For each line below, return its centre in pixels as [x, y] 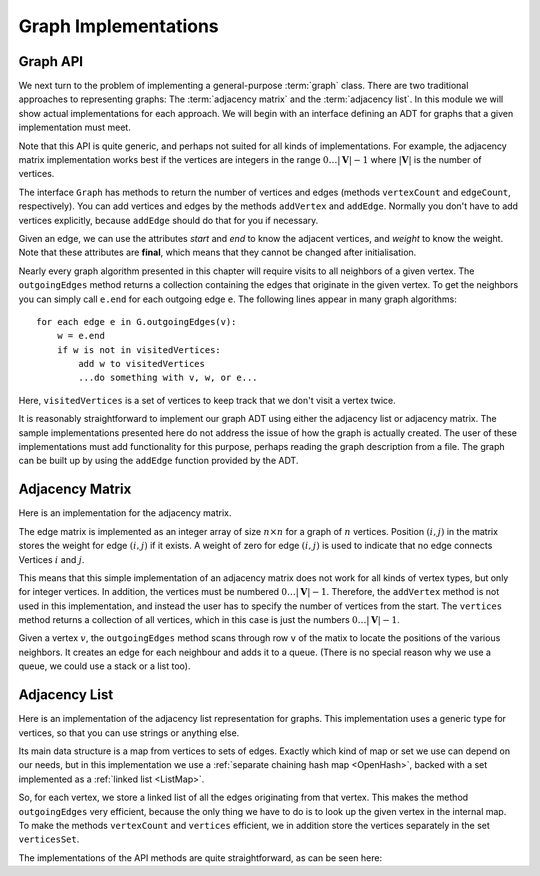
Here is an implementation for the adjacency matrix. [125, 513]
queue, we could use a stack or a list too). [104, 666]
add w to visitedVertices [141, 364]
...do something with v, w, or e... [168, 378]
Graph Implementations [118, 26]
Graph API [51, 61]
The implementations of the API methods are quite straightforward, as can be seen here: [200, 857]
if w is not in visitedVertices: [139, 349]
